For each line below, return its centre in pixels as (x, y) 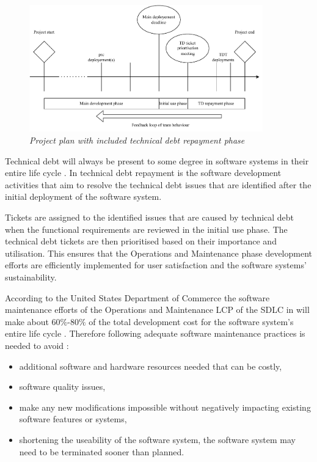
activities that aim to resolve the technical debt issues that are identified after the (158, 184)
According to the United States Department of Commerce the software (137, 297)
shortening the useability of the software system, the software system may (157, 439)
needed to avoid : (37, 345)
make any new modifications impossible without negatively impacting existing (165, 407)
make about (27, 321)
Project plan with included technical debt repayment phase (137, 140)
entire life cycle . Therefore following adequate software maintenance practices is (155, 333)
